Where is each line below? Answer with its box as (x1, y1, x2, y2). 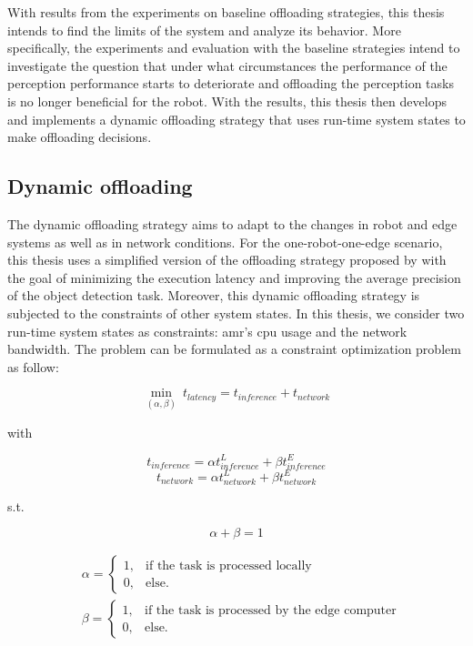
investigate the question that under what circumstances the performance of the (7, 56, 448, 75)
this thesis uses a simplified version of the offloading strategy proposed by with (7, 250, 447, 269)
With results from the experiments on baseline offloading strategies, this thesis (7, 3, 445, 21)
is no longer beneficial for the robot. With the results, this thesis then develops (7, 91, 447, 110)
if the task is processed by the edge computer (145, 603, 397, 617)
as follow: (7, 357, 59, 376)
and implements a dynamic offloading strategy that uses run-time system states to (7, 109, 466, 128)
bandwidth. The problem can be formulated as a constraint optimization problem (7, 339, 461, 358)
